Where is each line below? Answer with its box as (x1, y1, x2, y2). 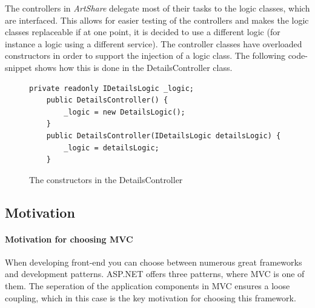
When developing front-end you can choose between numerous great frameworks (5, 255, 302, 268)
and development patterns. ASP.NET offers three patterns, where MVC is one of (5, 267, 305, 280)
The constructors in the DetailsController (29, 173, 183, 186)
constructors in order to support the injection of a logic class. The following (5, 49, 285, 62)
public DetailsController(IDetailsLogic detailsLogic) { (46, 131, 281, 140)
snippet (5, 61, 32, 73)
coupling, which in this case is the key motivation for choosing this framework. (5, 291, 296, 304)
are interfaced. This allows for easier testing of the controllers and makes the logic (5, 13, 309, 26)
